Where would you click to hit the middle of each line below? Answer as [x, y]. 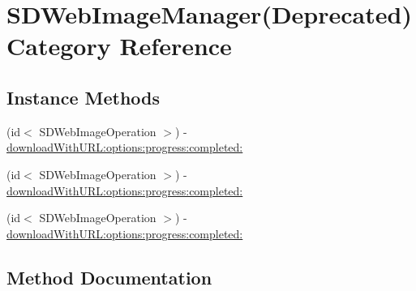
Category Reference [119, 46]
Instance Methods [83, 97]
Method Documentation [109, 277]
